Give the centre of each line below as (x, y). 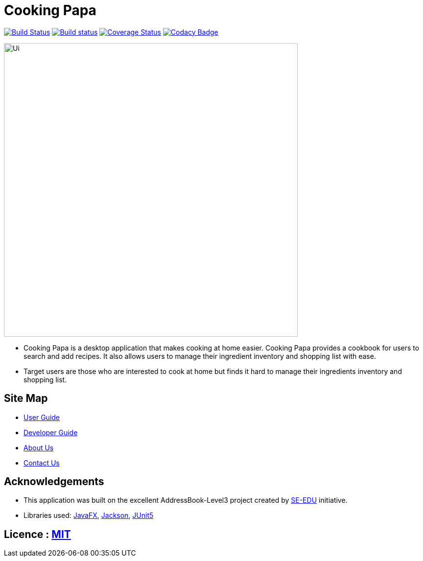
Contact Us (42, 463)
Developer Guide (51, 432)
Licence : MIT (37, 534)
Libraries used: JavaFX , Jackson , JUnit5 (89, 515)
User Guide (42, 417)
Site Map (26, 398)
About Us (39, 447)
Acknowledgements (54, 482)
